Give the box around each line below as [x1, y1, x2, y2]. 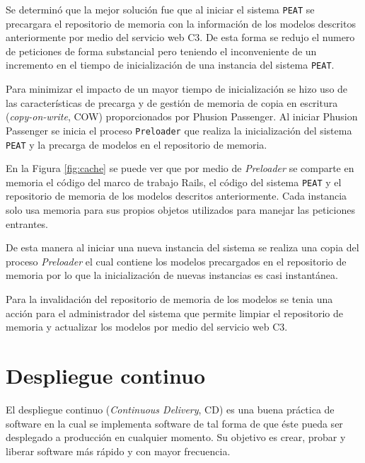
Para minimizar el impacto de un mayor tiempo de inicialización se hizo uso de [6, 81, 348, 96]
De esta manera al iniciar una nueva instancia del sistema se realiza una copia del [6, 240, 359, 255]
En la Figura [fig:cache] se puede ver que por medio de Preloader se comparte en [6, 161, 354, 176]
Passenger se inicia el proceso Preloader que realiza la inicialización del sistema [6, 122, 352, 137]
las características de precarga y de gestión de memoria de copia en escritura [6, 95, 338, 110]
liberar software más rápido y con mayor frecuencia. [6, 443, 231, 458]
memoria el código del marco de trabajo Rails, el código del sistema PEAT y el [6, 174, 342, 189]
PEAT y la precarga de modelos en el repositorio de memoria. [6, 137, 267, 152]
